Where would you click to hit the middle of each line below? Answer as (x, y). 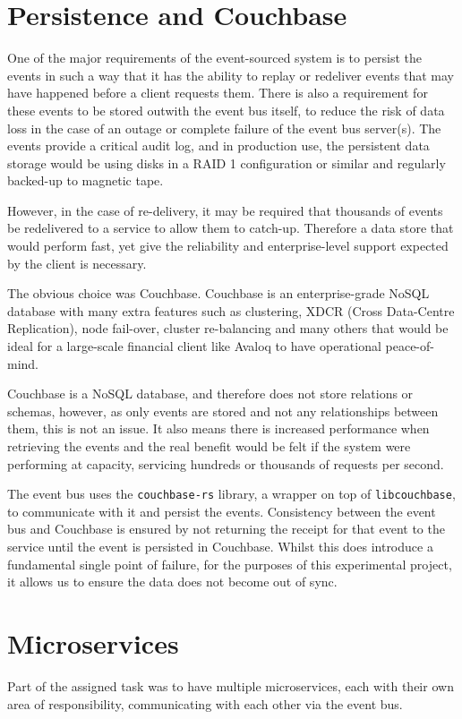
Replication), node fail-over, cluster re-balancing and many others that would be (228, 328)
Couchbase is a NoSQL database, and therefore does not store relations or (210, 394)
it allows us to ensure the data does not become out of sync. (172, 582)
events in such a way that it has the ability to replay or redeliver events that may (231, 75)
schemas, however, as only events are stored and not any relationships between (223, 411)
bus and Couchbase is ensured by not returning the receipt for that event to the (226, 529)
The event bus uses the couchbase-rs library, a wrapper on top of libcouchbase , (231, 494)
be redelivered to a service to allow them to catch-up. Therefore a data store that (231, 228)
